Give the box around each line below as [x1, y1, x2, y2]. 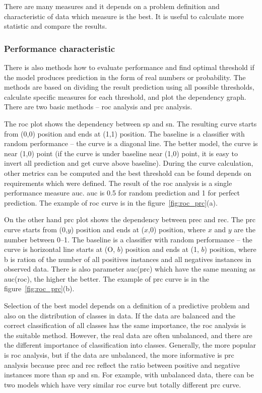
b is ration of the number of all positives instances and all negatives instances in [4, 253, 251, 264]
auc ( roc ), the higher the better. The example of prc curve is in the [4, 273, 210, 284]
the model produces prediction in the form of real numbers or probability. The [4, 72, 246, 82]
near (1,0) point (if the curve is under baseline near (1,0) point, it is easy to [4, 148, 238, 158]
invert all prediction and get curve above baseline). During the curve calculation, [4, 158, 253, 168]
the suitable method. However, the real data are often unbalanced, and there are [4, 330, 252, 340]
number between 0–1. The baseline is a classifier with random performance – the [4, 234, 252, 244]
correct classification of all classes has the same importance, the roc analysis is [4, 320, 246, 331]
